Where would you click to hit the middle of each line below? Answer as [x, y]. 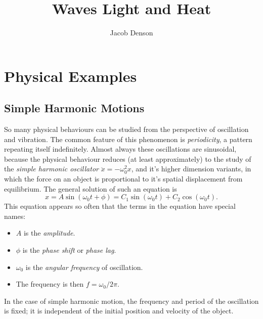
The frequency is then [50, 284]
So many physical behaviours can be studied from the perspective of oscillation [126, 129]
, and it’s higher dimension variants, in [191, 169]
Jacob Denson [131, 33]
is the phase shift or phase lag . [69, 250]
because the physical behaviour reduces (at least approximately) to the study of [128, 158]
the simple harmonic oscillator [51, 169]
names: [15, 216]
